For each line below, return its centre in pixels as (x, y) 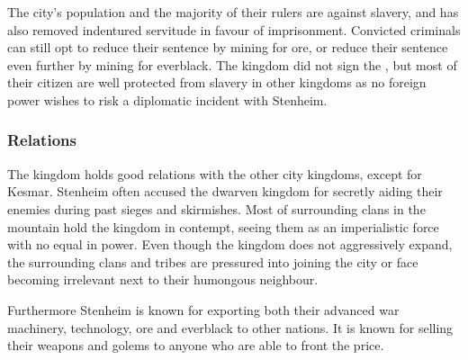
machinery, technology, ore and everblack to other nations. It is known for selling (230, 327)
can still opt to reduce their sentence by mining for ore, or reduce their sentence (228, 47)
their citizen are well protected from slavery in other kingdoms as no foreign (217, 82)
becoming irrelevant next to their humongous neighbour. (163, 279)
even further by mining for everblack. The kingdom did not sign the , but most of (232, 64)
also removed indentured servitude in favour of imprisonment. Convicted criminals (234, 29)
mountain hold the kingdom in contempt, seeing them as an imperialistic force (223, 226)
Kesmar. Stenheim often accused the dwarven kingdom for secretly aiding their (225, 191)
